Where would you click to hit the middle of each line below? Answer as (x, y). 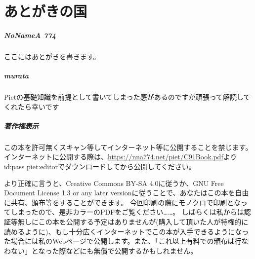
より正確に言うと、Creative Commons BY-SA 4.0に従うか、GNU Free (114, 183)
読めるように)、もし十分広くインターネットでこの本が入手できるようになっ (127, 231)
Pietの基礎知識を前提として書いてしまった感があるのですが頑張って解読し (124, 97)
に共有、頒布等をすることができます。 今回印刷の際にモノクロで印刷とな (122, 202)
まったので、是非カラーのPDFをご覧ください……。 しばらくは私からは (131, 212)
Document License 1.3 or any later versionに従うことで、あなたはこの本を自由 (127, 193)
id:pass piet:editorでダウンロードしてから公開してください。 (100, 166)
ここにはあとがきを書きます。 (52, 56)
